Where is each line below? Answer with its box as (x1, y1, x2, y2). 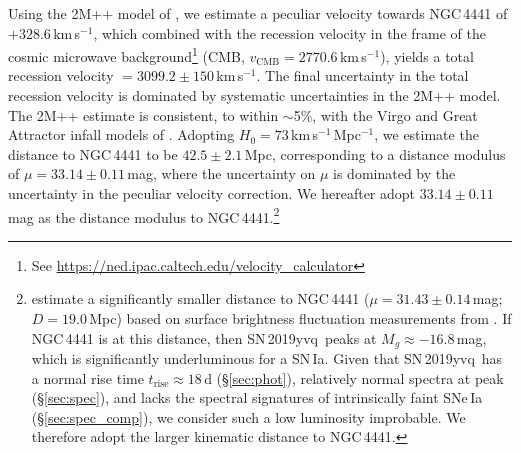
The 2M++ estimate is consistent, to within (8, 104, 279, 125)
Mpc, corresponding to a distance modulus (244, 143, 506, 164)
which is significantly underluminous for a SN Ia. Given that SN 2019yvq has (31, 348, 503, 369)
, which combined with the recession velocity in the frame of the (93, 22, 486, 43)
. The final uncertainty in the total (256, 65, 469, 86)
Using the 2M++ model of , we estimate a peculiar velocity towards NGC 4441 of (8, 3, 508, 23)
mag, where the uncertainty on (127, 163, 316, 184)
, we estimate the (374, 124, 479, 145)
